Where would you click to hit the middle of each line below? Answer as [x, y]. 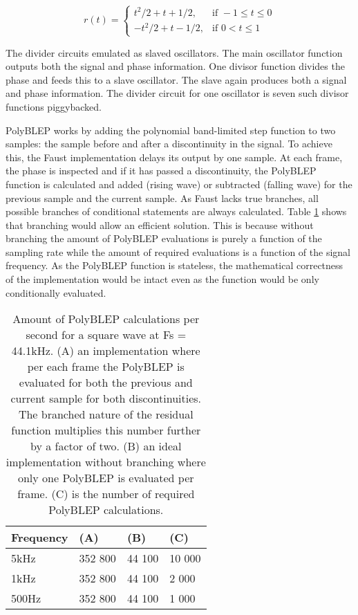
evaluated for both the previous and [106, 383]
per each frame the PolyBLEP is [106, 367]
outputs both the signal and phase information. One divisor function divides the [175, 66]
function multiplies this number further [106, 430]
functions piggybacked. [54, 106]
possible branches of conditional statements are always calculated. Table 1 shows [176, 211]
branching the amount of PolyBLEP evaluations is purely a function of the [164, 238]
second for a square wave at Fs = [106, 335]
